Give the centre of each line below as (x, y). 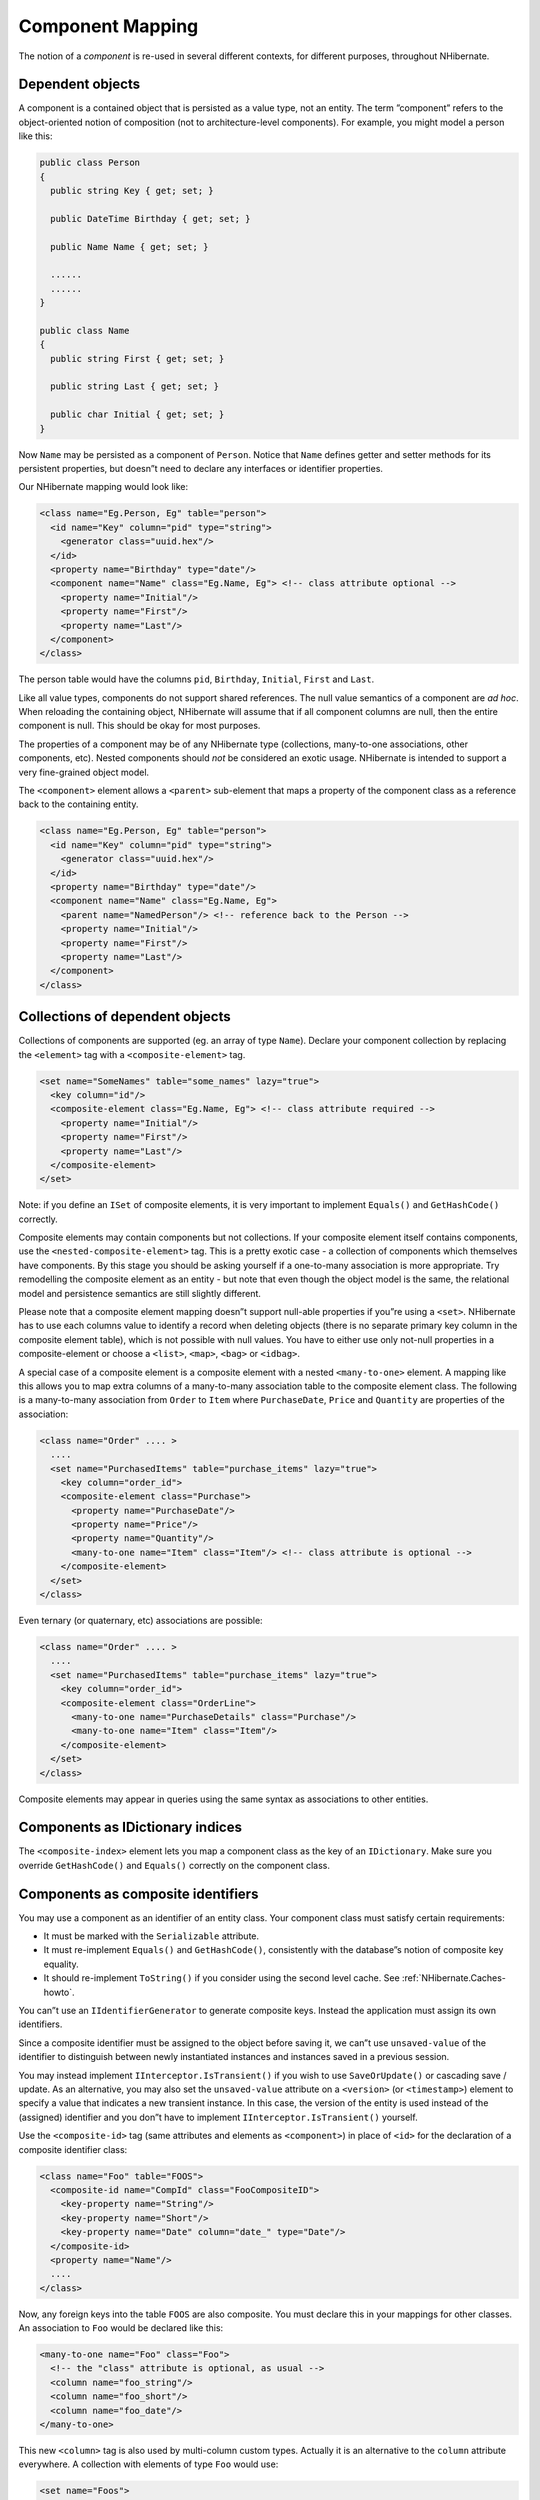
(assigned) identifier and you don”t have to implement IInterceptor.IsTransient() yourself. (218, 2117)
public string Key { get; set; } (132, 190)
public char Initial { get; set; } (137, 414)
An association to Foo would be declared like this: (121, 2328)
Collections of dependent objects (124, 1016)
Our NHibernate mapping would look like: (103, 487)
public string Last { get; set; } (135, 386)
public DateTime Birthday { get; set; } (150, 218)
